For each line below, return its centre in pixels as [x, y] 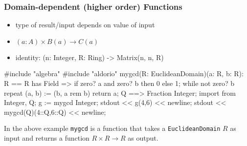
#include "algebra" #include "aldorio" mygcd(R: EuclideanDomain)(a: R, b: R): [124, 73]
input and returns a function [47, 138]
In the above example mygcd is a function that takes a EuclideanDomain [112, 128]
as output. [143, 138]
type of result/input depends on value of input [85, 25]
